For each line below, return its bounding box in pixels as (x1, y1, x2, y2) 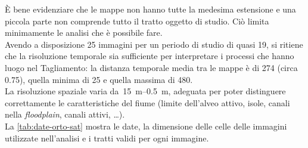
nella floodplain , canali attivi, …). (5, 108, 125, 121)
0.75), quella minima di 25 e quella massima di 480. (5, 73, 193, 85)
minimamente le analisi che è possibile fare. (5, 26, 163, 39)
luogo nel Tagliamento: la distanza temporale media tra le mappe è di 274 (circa (5, 61, 298, 73)
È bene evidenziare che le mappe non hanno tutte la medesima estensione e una (5, 3, 296, 15)
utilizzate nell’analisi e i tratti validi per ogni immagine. (5, 131, 209, 144)
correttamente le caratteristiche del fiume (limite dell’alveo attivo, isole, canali (5, 96, 290, 109)
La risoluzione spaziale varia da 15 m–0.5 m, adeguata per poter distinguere (5, 85, 286, 97)
